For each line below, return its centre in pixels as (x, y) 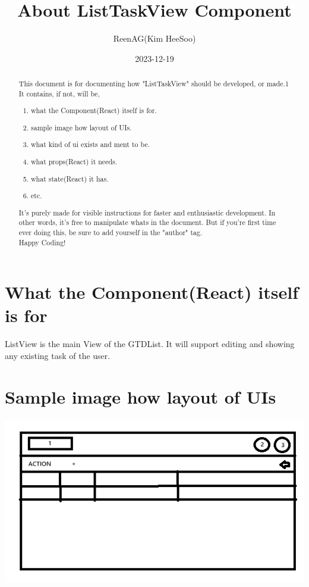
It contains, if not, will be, (59, 93)
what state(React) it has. (70, 178)
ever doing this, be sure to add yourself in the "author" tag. (111, 232)
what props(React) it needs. (74, 161)
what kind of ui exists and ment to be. (90, 144)
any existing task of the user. (58, 355)
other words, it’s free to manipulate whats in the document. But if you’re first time (147, 222)
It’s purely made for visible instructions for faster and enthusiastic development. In (147, 212)
